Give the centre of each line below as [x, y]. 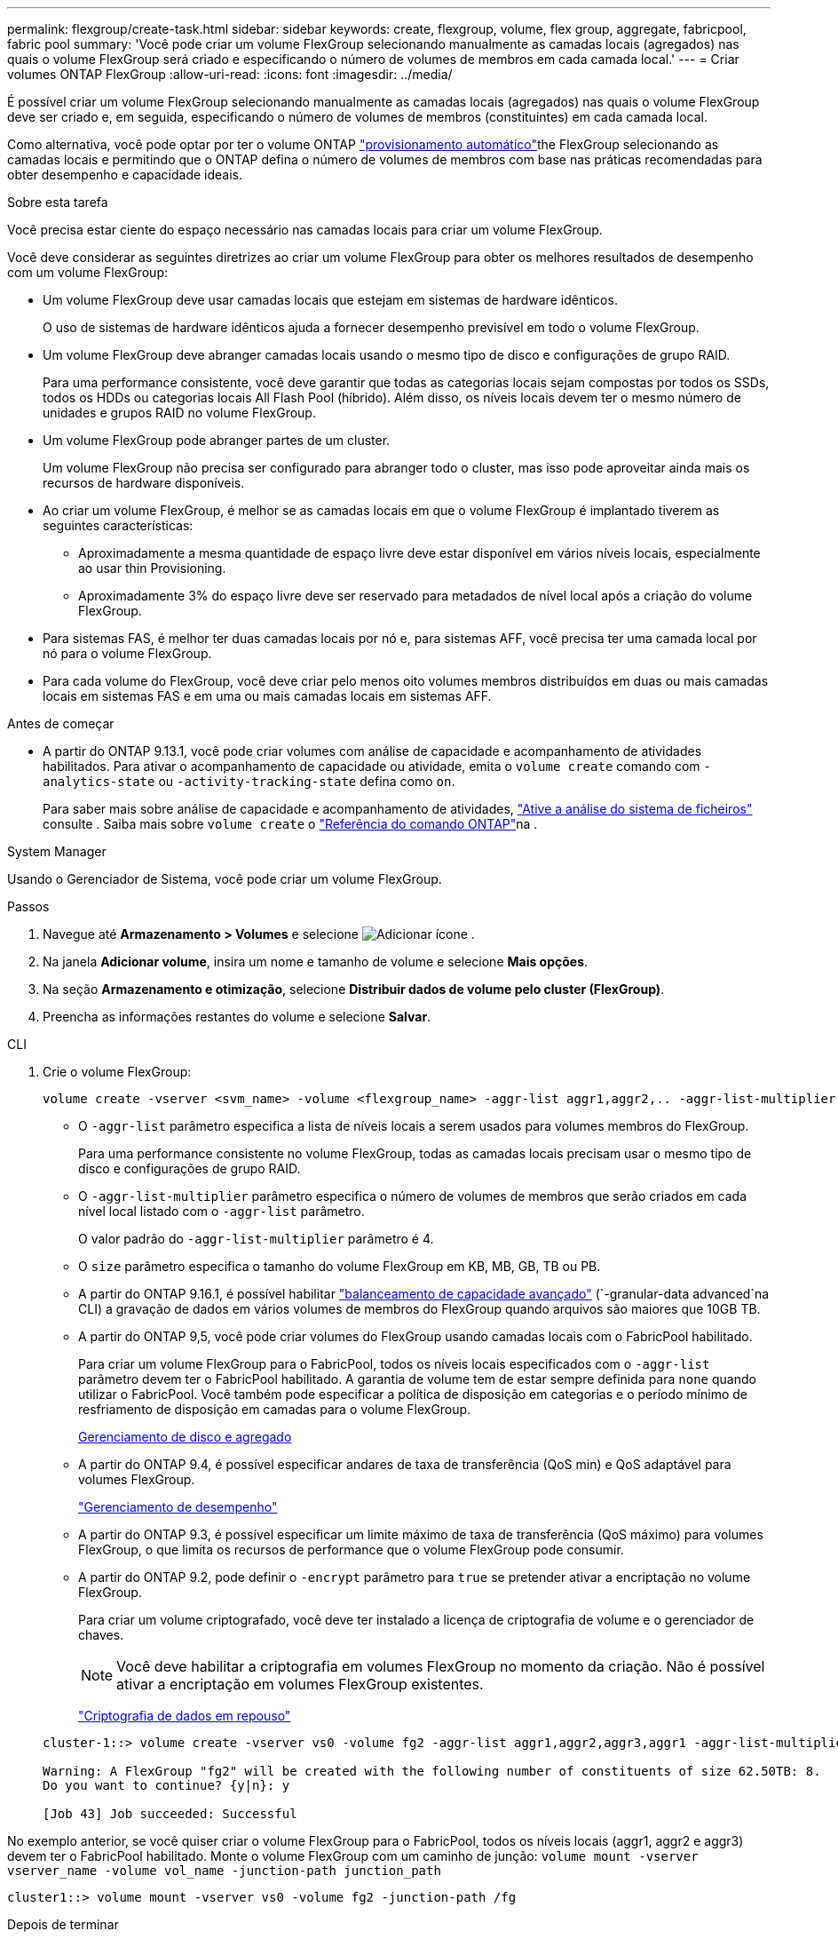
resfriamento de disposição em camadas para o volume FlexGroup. [275, 1409]
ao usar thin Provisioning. [152, 568]
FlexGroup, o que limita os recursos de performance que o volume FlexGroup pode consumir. [351, 1550]
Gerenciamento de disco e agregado [185, 1437]
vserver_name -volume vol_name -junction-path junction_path [224, 1871]
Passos [28, 906]
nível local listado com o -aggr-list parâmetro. [221, 1211]
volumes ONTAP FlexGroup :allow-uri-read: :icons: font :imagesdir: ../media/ [230, 74]
